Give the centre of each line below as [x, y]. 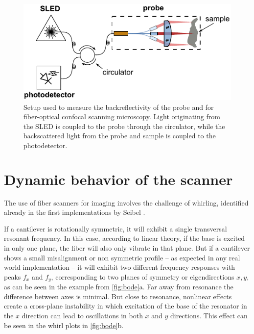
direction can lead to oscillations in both [82, 316]
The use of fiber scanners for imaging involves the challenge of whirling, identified [126, 202]
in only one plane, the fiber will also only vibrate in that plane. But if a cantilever [127, 248]
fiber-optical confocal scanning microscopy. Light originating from [122, 116]
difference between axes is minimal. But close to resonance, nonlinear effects [118, 296]
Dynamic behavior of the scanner [118, 179]
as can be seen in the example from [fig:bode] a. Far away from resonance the [119, 287]
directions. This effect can [209, 316]
